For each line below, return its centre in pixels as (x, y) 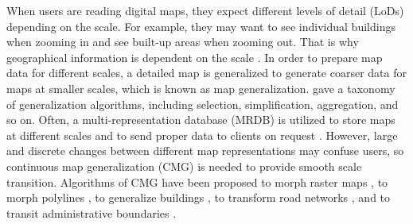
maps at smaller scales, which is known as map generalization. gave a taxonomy (201, 88)
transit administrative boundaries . (92, 212)
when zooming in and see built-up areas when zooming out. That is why (183, 42)
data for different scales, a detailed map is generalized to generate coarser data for (206, 73)
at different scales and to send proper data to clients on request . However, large (202, 135)
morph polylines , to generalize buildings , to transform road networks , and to (199, 197)
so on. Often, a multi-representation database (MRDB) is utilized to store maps (201, 120)
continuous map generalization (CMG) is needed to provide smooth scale (184, 166)
